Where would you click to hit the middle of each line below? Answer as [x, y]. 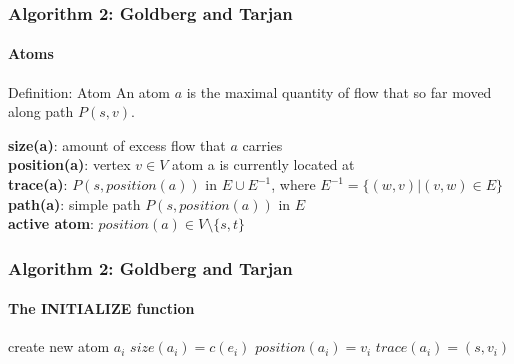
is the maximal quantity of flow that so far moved [339, 91]
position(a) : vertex [69, 164]
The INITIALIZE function [101, 308]
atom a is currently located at [263, 164]
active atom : [51, 223]
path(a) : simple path [74, 203]
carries [262, 144]
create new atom [59, 346]
